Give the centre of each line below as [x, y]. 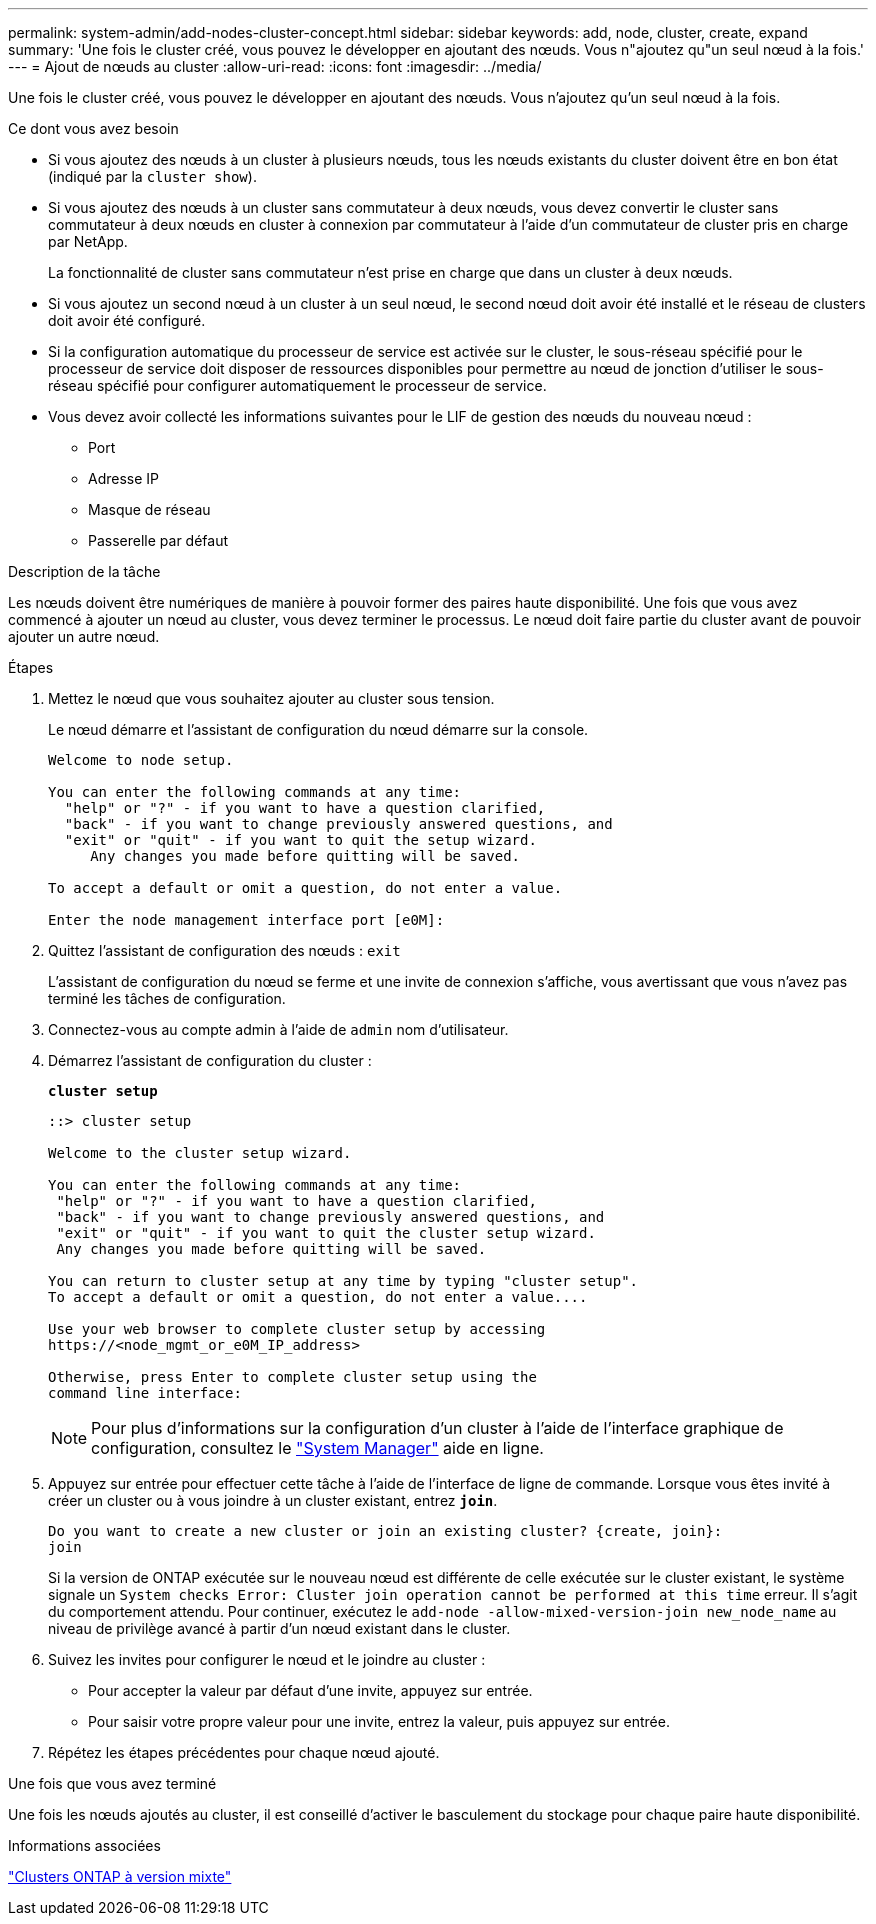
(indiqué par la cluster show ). [152, 176]
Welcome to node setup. [141, 760]
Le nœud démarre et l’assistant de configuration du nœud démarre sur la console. [318, 729]
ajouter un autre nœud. [84, 636]
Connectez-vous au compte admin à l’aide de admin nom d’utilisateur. [278, 1029]
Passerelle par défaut [158, 540]
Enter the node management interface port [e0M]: [246, 920]
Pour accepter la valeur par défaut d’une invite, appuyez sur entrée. [310, 1690]
